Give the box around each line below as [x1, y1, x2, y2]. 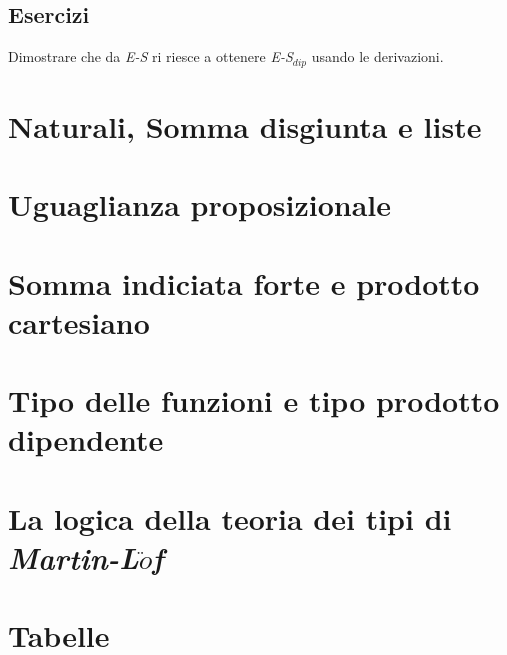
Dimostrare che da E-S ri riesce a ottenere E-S [8, 46, 293, 67]
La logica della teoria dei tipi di [8, 497, 452, 538]
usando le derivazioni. [311, 46, 444, 67]
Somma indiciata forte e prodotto [8, 262, 480, 303]
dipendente [8, 419, 164, 460]
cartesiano [8, 301, 150, 342]
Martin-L [8, 536, 139, 578]
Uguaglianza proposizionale [8, 184, 391, 225]
